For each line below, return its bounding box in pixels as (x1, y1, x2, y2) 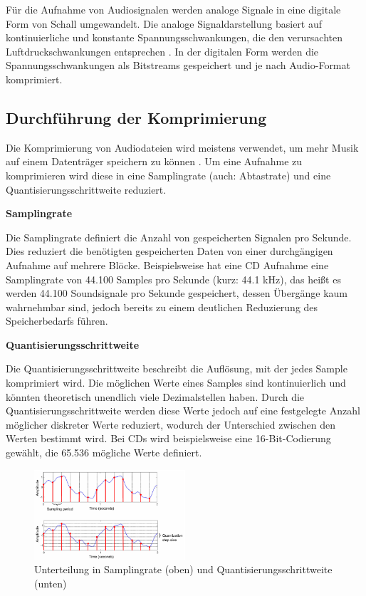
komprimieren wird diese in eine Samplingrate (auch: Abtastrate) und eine (6, 167, 331, 182)
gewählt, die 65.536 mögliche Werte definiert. (6, 445, 202, 460)
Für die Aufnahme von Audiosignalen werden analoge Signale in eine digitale (6, 2, 341, 16)
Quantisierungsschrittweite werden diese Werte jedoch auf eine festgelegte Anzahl (6, 403, 360, 418)
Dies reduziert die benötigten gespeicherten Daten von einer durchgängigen (6, 244, 333, 258)
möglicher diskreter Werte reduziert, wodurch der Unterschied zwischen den (6, 417, 335, 432)
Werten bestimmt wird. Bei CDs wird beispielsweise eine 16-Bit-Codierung (6, 431, 331, 446)
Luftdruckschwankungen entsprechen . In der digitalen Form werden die (6, 43, 319, 58)
